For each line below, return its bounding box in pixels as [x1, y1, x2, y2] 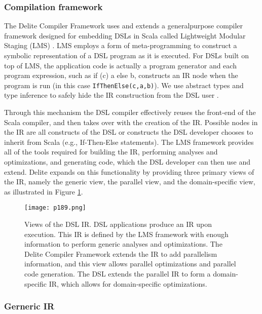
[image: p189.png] [24, 204, 86, 212]
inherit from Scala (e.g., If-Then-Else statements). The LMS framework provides [4, 136, 254, 147]
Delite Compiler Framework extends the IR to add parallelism [24, 248, 217, 259]
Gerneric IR [4, 300, 55, 312]
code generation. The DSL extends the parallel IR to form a [24, 268, 211, 279]
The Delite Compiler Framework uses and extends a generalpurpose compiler [4, 20, 243, 31]
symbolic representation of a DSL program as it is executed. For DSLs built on [4, 50, 249, 60]
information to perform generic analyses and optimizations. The [24, 239, 222, 249]
